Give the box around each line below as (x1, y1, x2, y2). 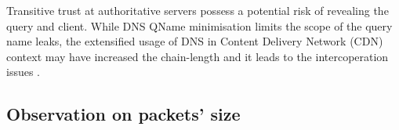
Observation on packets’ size (6, 102, 241, 126)
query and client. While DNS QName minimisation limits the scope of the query (6, 17, 393, 34)
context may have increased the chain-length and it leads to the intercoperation (6, 48, 389, 64)
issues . (6, 63, 41, 80)
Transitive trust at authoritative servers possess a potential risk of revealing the (6, 2, 389, 18)
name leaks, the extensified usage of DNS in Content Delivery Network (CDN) (6, 33, 383, 49)
